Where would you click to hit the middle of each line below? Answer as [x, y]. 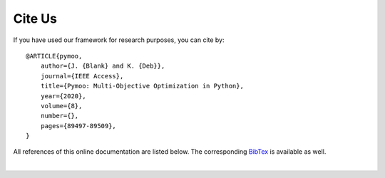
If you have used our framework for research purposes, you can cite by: [119, 40]
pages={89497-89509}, [78, 126]
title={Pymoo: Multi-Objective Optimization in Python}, [142, 86]
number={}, [60, 116]
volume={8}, [61, 106]
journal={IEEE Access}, [82, 76]
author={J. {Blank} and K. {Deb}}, [103, 66]
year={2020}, [63, 96]
